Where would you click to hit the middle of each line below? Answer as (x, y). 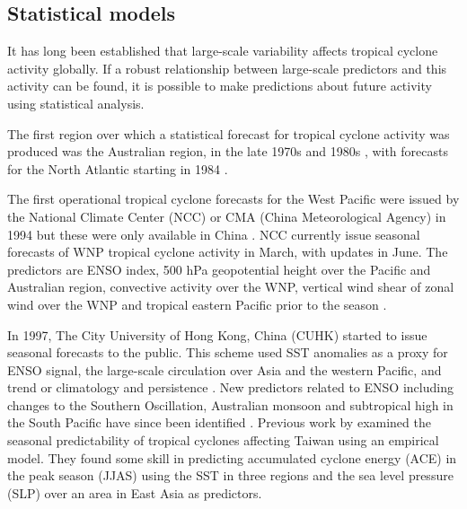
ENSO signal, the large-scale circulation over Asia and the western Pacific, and (225, 369)
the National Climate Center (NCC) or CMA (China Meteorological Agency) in (227, 216)
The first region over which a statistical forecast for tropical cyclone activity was (229, 133)
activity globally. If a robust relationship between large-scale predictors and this (227, 68)
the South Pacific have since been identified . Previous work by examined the (219, 422)
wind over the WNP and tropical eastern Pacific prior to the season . (197, 304)
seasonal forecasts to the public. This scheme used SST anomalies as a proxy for (228, 352)
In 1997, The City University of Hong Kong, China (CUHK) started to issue (217, 334)
